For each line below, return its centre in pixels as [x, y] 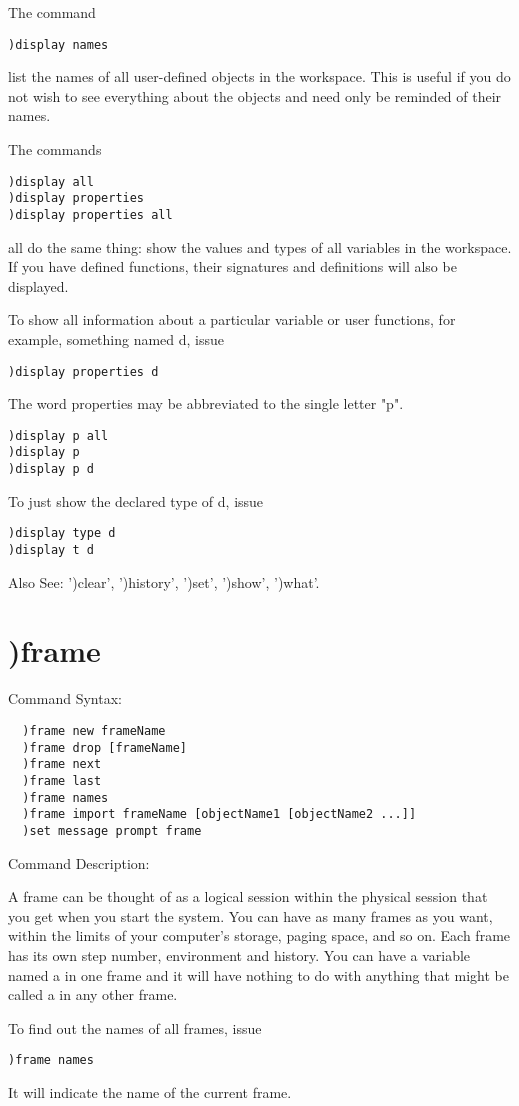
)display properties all [90, 214]
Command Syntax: [65, 698]
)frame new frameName [94, 731]
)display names [58, 44]
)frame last [62, 780]
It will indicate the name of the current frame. [150, 1092]
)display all [51, 181]
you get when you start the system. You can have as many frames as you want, [250, 915]
